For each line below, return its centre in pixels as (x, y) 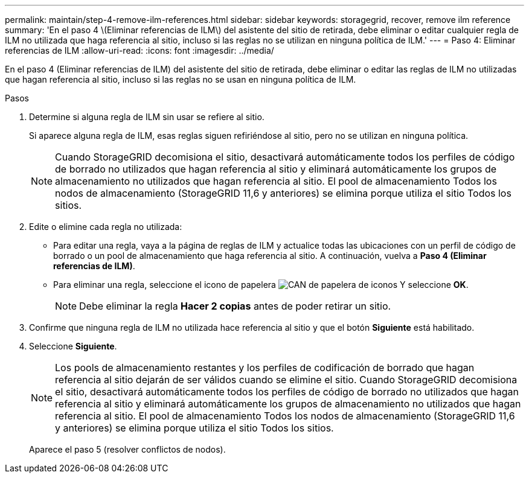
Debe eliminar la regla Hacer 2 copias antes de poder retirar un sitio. (235, 306)
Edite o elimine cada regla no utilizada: (106, 227)
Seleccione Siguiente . (73, 346)
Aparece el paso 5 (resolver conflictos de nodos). (127, 449)
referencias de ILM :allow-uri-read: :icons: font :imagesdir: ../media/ (139, 50)
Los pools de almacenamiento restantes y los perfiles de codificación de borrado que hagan (265, 368)
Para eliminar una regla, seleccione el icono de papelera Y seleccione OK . (261, 285)
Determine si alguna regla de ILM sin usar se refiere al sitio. (147, 117)
